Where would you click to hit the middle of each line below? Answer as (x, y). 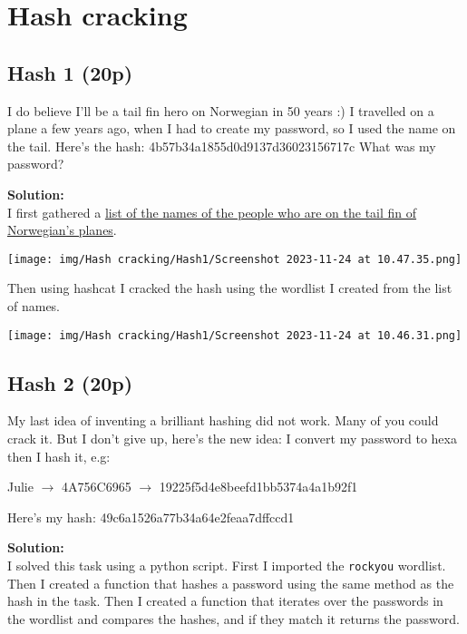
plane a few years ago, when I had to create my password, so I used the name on (232, 128)
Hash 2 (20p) (70, 382)
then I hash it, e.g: (59, 456)
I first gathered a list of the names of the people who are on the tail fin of (212, 212)
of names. (34, 305)
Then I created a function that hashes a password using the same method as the (231, 583)
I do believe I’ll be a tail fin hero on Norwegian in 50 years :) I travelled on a (221, 110)
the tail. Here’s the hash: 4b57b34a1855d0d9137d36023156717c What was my (222, 146)
